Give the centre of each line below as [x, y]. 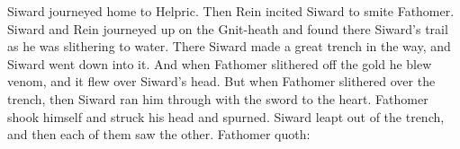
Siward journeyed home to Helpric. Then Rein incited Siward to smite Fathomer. [231, 11]
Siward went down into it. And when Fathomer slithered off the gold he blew [220, 63]
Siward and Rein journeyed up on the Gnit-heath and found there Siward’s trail [228, 28]
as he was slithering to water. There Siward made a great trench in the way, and [229, 46]
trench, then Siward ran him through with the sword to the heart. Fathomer [218, 98]
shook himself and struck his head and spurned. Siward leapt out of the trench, [226, 116]
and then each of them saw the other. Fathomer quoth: [159, 134]
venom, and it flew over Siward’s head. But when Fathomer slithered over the [221, 81]
